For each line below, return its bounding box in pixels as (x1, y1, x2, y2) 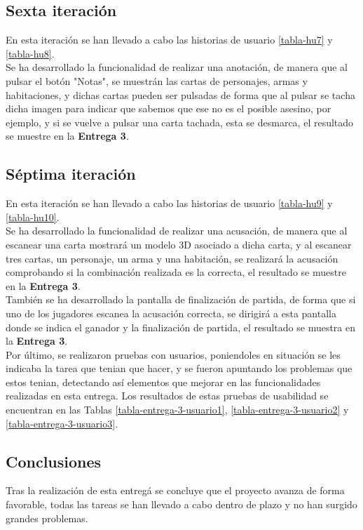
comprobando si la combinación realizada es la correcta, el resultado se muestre (6, 265, 346, 279)
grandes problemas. (6, 510, 88, 525)
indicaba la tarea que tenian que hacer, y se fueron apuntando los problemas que (6, 361, 352, 376)
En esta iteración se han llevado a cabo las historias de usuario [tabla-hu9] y (6, 196, 333, 211)
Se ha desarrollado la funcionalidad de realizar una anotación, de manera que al (6, 60, 348, 74)
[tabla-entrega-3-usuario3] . (6, 416, 118, 430)
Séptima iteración (6, 163, 136, 185)
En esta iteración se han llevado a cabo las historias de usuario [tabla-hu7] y (6, 32, 333, 47)
